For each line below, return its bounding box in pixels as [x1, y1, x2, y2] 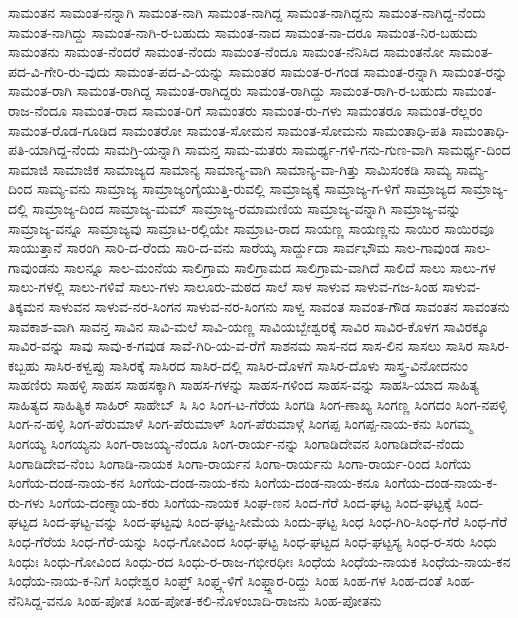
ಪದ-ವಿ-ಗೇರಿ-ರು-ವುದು [8, 60, 111, 81]
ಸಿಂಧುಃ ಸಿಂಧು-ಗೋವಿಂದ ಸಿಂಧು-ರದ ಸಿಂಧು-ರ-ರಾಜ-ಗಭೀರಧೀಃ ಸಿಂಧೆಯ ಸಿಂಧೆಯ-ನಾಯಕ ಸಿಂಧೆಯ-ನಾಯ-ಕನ [8, 550, 511, 571]
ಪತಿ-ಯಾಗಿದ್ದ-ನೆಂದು [8, 139, 100, 160]
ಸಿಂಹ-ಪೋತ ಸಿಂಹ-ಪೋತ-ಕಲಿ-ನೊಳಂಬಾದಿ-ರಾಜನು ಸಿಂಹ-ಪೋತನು [76, 589, 382, 610]
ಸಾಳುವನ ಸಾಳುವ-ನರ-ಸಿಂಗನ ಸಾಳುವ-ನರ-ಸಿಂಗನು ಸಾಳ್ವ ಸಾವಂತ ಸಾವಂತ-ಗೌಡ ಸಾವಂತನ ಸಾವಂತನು [48, 295, 510, 316]
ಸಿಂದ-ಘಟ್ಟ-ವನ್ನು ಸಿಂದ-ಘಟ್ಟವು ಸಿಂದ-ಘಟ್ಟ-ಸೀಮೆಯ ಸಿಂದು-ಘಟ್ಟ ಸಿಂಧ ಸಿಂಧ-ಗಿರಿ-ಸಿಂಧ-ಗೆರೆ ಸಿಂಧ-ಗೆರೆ [42, 511, 508, 532]
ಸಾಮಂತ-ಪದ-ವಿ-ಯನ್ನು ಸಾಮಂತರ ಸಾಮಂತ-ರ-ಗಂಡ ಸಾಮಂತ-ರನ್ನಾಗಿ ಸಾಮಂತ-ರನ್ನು [114, 60, 508, 81]
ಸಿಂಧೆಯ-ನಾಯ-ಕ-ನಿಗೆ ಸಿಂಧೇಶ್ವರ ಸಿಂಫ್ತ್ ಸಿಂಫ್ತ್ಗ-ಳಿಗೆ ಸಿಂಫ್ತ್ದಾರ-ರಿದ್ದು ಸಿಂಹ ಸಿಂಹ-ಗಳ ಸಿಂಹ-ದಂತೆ [8, 570, 443, 591]
